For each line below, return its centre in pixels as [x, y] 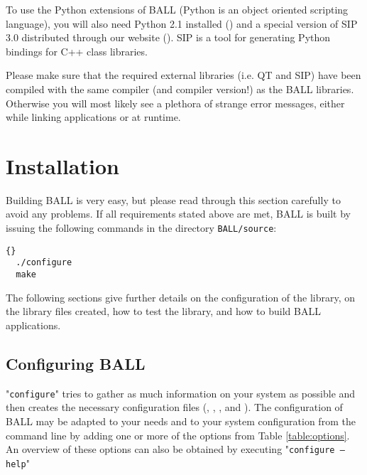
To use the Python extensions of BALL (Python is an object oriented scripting [177, 9]
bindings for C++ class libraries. [77, 51]
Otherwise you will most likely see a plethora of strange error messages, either [175, 103]
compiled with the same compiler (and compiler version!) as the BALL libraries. [180, 89]
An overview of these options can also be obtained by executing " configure [170, 449]
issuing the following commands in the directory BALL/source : [141, 228]
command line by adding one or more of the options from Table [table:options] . [178, 435]
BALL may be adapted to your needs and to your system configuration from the [181, 421]
